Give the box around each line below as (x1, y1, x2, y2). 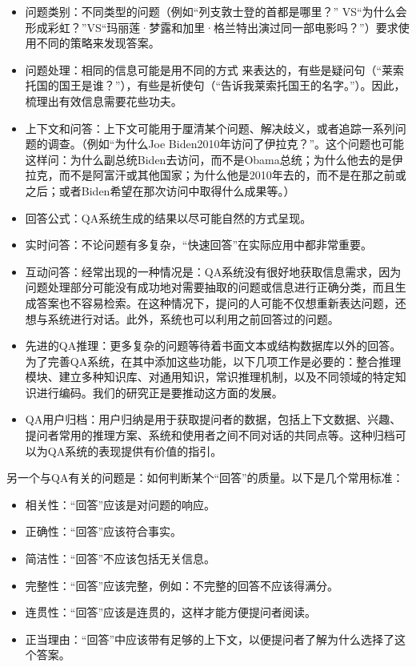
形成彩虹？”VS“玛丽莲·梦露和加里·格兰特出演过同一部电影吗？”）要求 (25, 18, 398, 35)
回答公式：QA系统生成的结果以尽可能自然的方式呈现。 (25, 209, 312, 226)
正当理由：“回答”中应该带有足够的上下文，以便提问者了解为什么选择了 (25, 630, 395, 647)
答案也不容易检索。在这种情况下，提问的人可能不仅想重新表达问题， (36, 294, 395, 311)
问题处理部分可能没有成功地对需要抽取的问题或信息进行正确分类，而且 (25, 279, 395, 295)
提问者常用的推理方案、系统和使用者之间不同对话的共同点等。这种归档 (25, 427, 395, 444)
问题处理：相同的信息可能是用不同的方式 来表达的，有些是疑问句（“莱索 (25, 61, 405, 78)
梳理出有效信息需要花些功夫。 (25, 92, 182, 109)
